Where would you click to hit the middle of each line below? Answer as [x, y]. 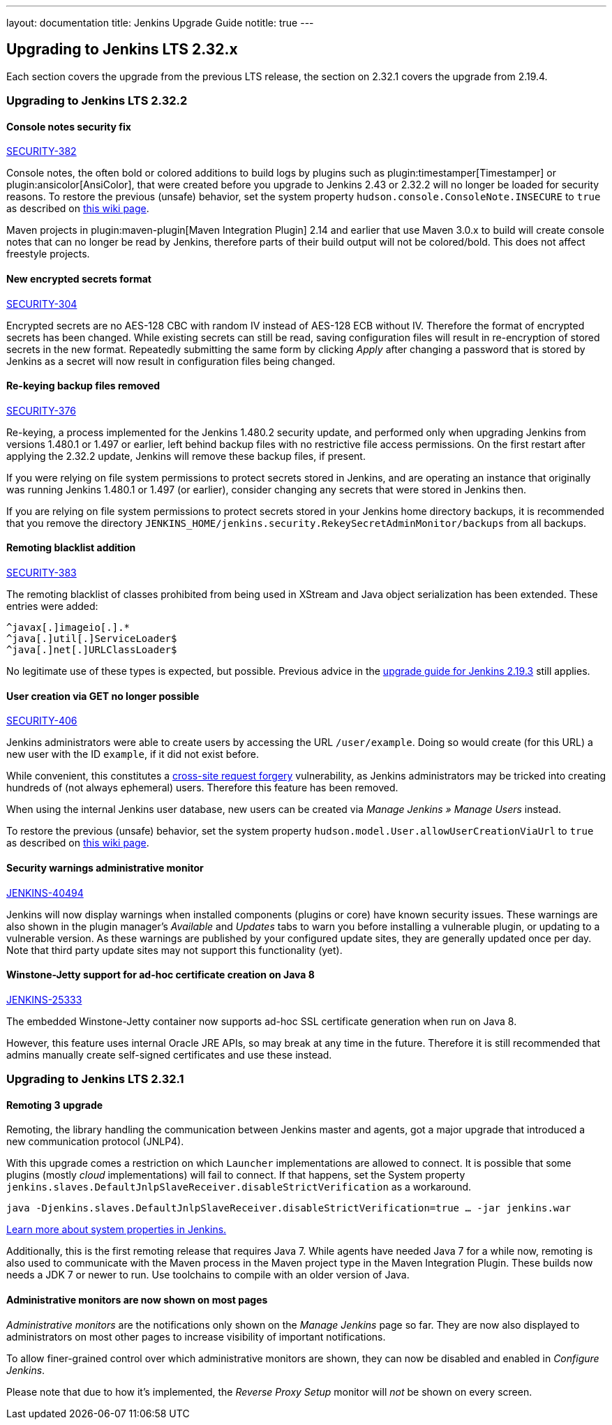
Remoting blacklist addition [71, 548]
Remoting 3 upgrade [55, 1105]
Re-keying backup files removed [83, 386]
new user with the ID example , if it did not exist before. [133, 754]
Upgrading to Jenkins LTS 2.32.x [122, 50]
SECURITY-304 [42, 304]
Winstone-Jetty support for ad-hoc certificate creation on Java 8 [161, 975]
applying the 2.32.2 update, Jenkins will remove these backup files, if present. [186, 456]
